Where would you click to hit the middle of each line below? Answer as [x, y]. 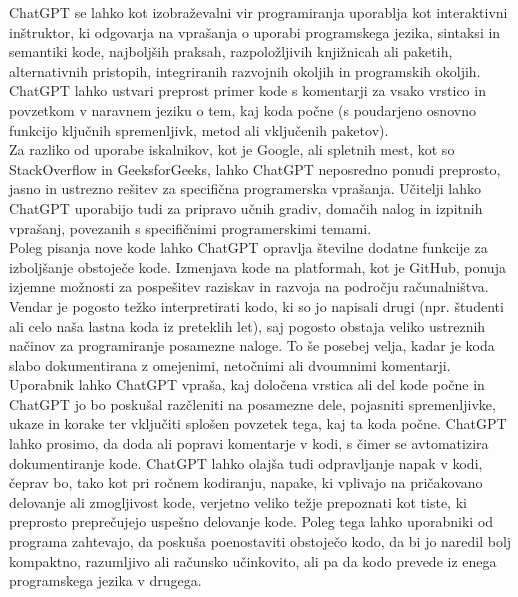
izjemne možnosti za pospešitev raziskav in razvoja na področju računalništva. [249, 286]
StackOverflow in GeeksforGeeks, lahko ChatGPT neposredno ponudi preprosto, [255, 168]
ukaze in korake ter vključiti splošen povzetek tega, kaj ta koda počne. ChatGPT [258, 423]
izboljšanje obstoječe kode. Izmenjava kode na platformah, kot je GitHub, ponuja [257, 266]
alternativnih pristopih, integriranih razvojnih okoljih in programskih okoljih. [245, 70]
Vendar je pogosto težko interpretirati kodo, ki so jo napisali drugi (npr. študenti [256, 305]
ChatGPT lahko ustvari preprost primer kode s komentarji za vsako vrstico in [247, 90]
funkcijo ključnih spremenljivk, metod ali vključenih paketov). [199, 129]
